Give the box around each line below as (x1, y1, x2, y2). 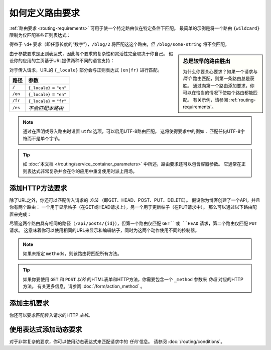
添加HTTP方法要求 (9, 184, 67, 192)
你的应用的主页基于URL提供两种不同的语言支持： (13, 58, 115, 64)
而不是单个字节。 (27, 135, 63, 141)
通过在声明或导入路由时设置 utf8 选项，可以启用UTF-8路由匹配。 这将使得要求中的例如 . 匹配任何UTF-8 (23, 128, 241, 134)
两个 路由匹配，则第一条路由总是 (183, 75, 250, 81)
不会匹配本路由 (28, 105, 64, 112)
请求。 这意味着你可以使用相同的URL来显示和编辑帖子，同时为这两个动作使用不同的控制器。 (9, 227, 200, 233)
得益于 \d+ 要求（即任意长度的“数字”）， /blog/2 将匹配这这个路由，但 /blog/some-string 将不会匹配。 (9, 41, 229, 47)
